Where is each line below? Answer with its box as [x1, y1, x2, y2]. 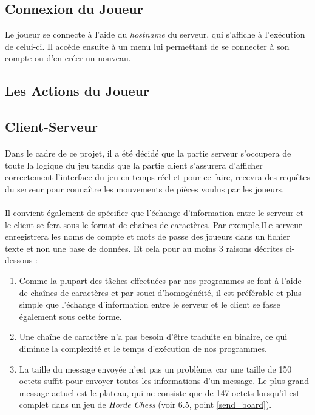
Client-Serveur [5, 117, 98, 136]
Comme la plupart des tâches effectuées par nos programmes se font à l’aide [19, 274, 302, 287]
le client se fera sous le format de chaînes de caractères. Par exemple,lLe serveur [5, 218, 302, 231]
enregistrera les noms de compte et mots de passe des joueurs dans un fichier [5, 230, 290, 243]
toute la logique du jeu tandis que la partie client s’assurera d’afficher [5, 158, 263, 171]
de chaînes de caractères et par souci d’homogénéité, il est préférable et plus [19, 286, 302, 299]
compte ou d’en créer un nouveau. [5, 52, 131, 64]
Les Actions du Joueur [5, 81, 149, 100]
